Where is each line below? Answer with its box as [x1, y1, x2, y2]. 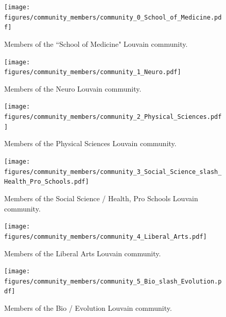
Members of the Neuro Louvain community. [4, 83, 142, 94]
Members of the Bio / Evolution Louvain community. [4, 303, 172, 313]
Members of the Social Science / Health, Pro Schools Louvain [4, 193, 198, 203]
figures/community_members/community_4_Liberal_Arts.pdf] [4, 233, 207, 240]
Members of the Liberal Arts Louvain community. [4, 248, 161, 258]
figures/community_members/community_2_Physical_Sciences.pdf [4, 113, 222, 121]
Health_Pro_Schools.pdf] [4, 178, 89, 186]
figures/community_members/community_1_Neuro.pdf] [4, 68, 181, 76]
